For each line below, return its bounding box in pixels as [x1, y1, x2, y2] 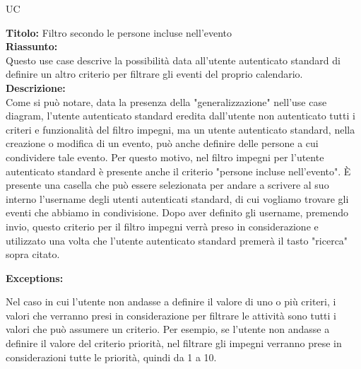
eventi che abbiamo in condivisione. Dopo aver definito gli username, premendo [6, 205, 349, 220]
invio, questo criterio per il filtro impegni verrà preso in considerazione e [6, 218, 319, 233]
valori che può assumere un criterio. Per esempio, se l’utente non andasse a [6, 322, 330, 336]
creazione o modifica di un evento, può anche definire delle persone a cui [6, 136, 319, 151]
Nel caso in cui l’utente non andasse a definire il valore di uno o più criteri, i [6, 294, 336, 309]
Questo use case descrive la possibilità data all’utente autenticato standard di [6, 52, 341, 67]
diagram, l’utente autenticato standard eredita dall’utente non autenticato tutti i [6, 108, 355, 123]
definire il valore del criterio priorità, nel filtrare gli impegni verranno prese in [6, 336, 342, 351]
